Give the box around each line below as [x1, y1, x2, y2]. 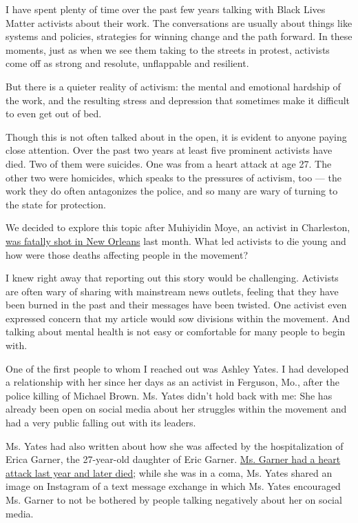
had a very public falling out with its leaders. [6, 415, 196, 430]
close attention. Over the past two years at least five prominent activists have [6, 143, 333, 157]
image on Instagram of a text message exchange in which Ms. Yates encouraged [6, 479, 341, 493]
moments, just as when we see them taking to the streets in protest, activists [6, 42, 330, 57]
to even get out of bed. [6, 106, 102, 121]
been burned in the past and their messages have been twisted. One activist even [6, 297, 347, 312]
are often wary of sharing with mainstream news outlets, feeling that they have [6, 284, 339, 298]
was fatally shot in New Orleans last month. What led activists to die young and [6, 233, 346, 248]
